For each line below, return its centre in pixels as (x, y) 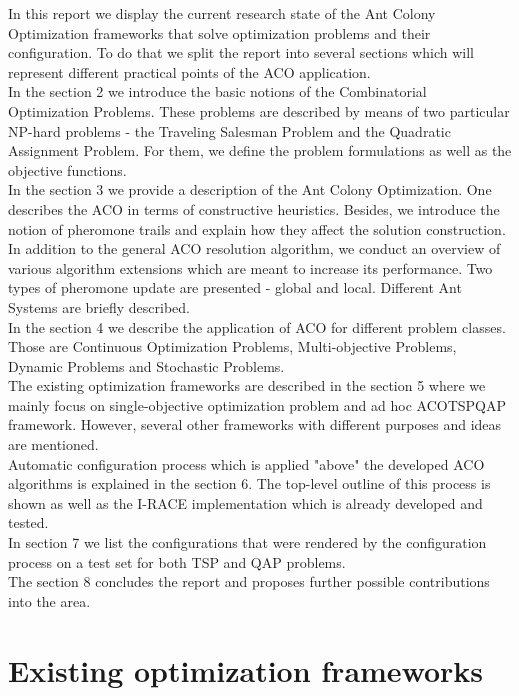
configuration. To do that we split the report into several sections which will (241, 52)
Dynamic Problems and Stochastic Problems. (146, 365)
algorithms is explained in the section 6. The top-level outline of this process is (249, 483)
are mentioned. (53, 444)
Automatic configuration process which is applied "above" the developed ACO (246, 463)
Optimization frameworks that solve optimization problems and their (219, 32)
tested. (28, 522)
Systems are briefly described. (99, 306)
